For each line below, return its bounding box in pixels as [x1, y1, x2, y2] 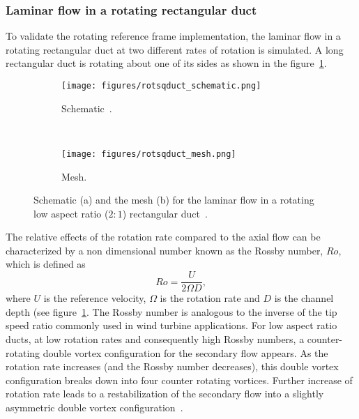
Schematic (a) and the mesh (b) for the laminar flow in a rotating [33, 192, 314, 207]
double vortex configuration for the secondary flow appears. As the [43, 345, 328, 360]
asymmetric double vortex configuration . [6, 399, 183, 414]
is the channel [274, 291, 334, 305]
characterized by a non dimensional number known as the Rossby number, [6, 243, 323, 257]
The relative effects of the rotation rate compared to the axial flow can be [6, 229, 321, 244]
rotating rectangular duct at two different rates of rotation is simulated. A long [6, 42, 344, 56]
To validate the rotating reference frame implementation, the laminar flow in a [6, 29, 341, 43]
